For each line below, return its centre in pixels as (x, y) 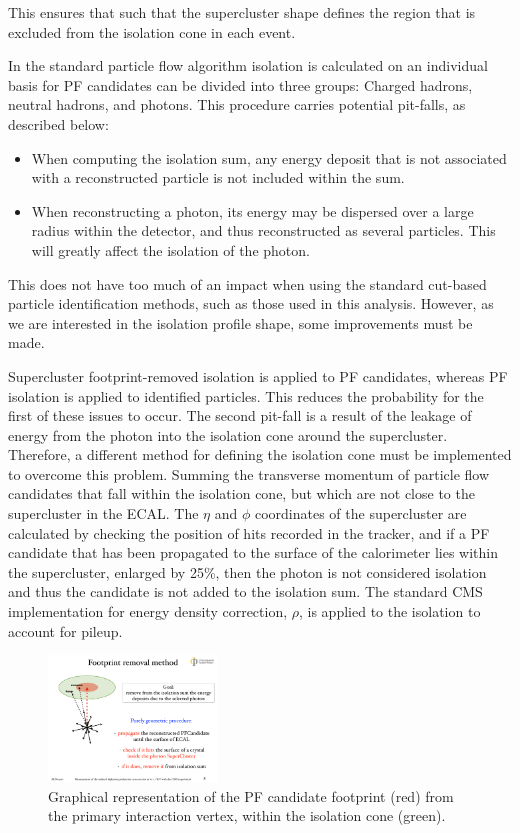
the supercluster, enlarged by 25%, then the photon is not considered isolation (247, 571)
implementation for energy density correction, (148, 611)
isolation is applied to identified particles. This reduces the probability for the (246, 395)
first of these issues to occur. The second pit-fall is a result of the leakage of (240, 415)
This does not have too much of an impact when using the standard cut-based (247, 283)
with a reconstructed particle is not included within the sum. (218, 177)
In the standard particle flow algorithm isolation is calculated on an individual (248, 65)
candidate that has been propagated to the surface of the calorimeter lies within (253, 552)
